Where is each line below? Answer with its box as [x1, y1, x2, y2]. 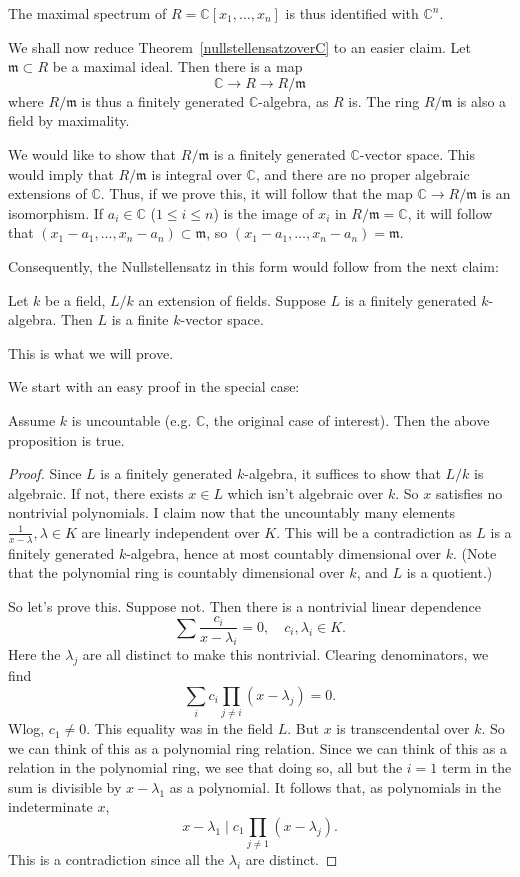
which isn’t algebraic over [227, 482, 384, 503]
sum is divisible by [8, 776, 122, 797]
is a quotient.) [406, 562, 493, 583]
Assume [8, 409, 56, 430]
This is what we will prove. [8, 342, 174, 363]
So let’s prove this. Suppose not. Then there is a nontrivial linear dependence [8, 595, 481, 616]
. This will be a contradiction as [276, 521, 472, 542]
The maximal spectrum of [8, 3, 167, 23]
